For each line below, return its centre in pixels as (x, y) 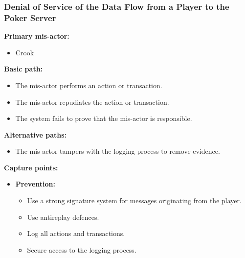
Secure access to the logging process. (82, 249)
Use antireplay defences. (63, 217)
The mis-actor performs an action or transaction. (89, 85)
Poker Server (30, 17)
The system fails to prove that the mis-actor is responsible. (104, 118)
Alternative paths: (35, 134)
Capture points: (31, 167)
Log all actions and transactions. (76, 233)
